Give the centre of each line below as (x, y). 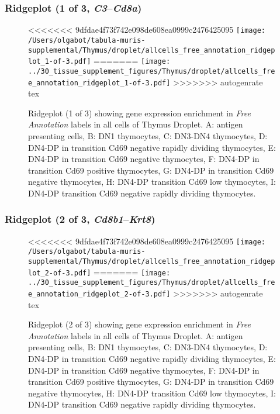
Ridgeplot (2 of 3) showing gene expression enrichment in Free (139, 324)
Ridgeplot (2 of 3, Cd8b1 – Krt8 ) (80, 219)
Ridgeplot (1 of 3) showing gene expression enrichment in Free (139, 113)
